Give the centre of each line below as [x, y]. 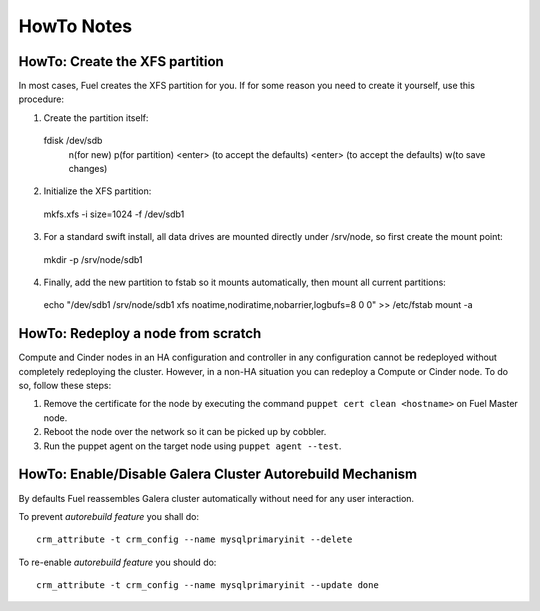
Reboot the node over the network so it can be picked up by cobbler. [185, 432]
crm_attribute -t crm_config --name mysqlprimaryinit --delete [194, 539]
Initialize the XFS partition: [97, 191]
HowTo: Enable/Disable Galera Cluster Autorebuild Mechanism [218, 474]
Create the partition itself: [96, 117]
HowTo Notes [75, 26]
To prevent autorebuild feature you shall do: [109, 516]
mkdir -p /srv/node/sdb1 [93, 259]
